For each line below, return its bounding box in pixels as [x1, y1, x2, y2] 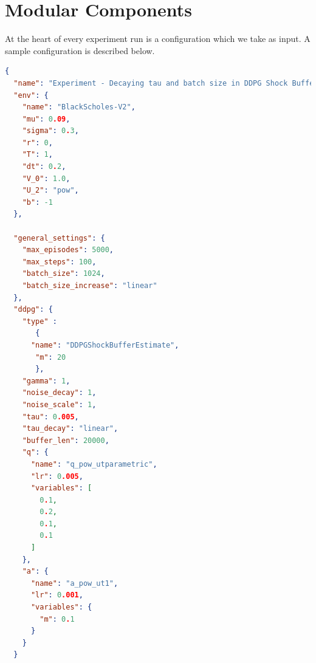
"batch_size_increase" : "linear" [22, 281, 157, 290]
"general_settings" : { [13, 233, 105, 242]
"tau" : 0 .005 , [22, 412, 79, 421]
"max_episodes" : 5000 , [22, 246, 114, 255]
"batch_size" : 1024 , [22, 269, 105, 278]
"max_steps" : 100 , [22, 257, 97, 266]
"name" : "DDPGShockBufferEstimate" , [30, 340, 179, 349]
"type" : [22, 317, 57, 326]
